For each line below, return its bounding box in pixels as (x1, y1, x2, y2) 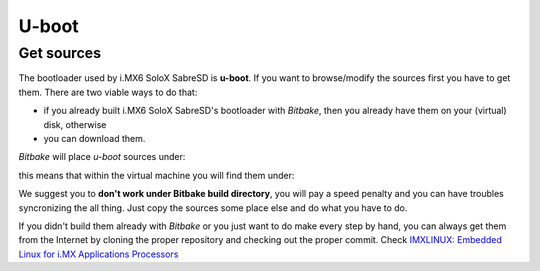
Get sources (18, 44, 102, 62)
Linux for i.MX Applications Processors (18, 248, 179, 260)
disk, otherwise (43, 118, 107, 130)
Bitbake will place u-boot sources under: (18, 151, 186, 163)
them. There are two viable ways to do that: (18, 86, 198, 98)
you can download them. (43, 132, 146, 144)
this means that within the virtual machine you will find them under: (18, 169, 295, 181)
